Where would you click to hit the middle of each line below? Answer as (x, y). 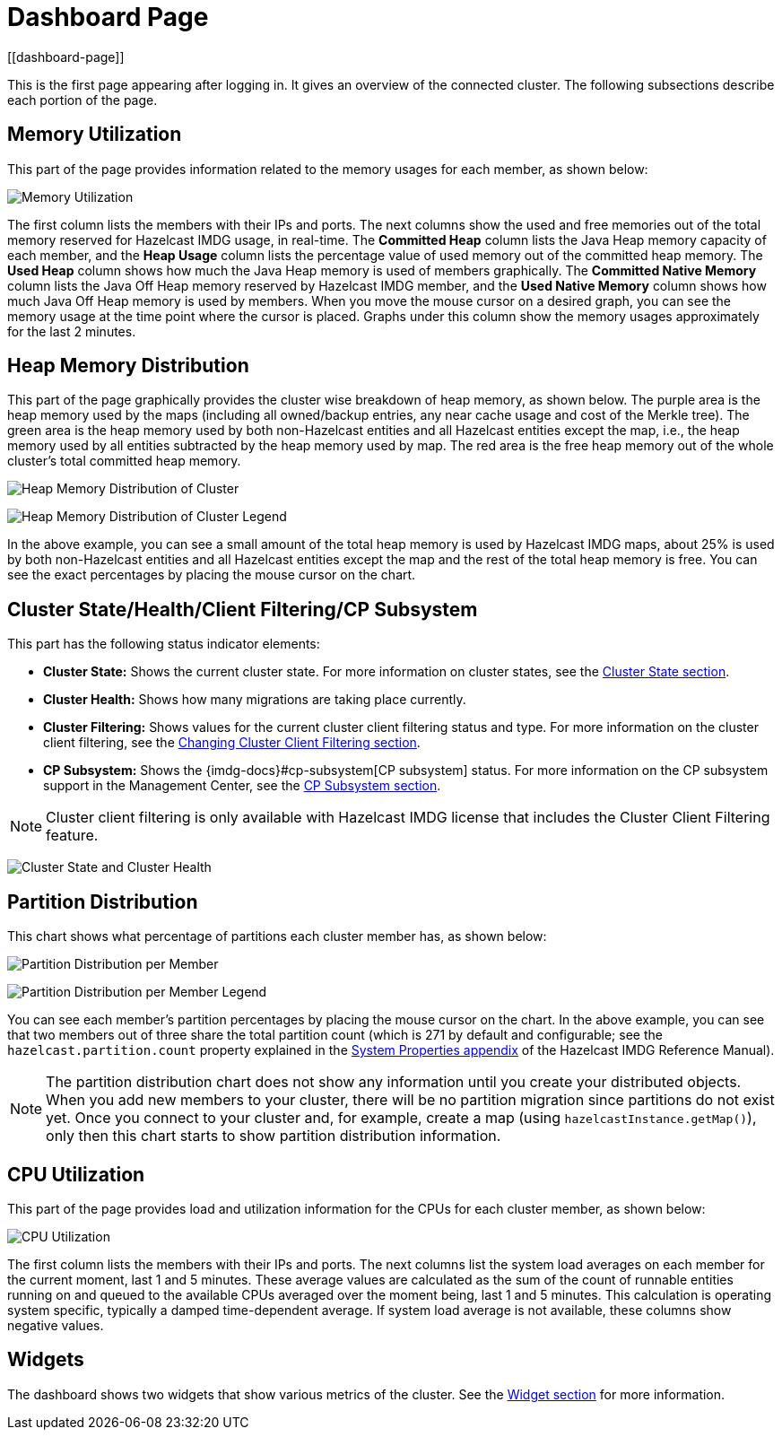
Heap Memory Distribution (128, 366)
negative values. (56, 1325)
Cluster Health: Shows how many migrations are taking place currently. (255, 700)
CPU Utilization (76, 1174)
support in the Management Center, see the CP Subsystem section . (242, 786)
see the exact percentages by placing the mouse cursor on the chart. (212, 575)
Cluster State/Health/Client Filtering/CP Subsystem (243, 609)
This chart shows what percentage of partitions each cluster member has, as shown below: (277, 936)
